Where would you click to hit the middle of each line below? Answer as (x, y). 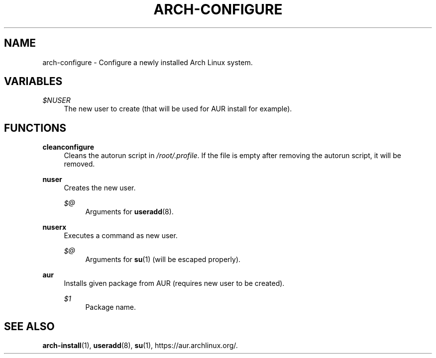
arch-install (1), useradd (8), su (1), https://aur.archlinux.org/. (140, 346)
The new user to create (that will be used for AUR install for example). (178, 109)
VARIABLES (33, 82)
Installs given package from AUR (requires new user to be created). (174, 283)
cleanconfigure (68, 147)
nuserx (54, 227)
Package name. (111, 307)
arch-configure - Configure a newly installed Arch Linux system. (148, 62)
